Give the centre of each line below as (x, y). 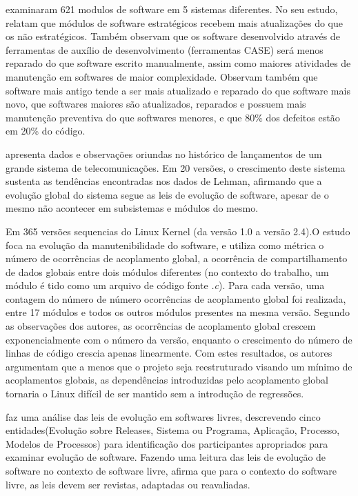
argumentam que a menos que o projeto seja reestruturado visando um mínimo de (179, 366)
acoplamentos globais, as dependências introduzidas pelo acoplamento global (167, 380)
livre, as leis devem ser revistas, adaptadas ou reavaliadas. (128, 484)
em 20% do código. (46, 131)
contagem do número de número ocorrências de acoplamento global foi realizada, (176, 298)
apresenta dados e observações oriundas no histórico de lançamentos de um (164, 153)
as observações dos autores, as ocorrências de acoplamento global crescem (161, 326)
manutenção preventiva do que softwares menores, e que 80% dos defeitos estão (173, 117)
